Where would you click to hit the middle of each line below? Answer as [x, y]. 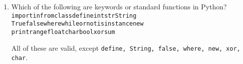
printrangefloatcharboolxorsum [63, 32]
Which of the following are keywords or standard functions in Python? [119, 6]
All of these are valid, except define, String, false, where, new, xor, [126, 48]
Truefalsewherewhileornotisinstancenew [77, 24]
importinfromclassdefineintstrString [74, 16]
